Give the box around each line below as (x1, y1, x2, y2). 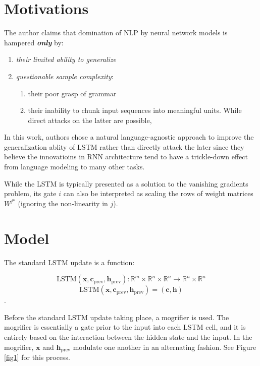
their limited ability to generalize (16, 54, 117, 65)
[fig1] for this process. (4, 351, 70, 362)
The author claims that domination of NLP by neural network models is (4, 27, 228, 38)
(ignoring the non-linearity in (18, 198, 108, 208)
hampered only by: (4, 37, 64, 47)
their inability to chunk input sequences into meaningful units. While (28, 105, 242, 115)
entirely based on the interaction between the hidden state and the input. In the (4, 331, 252, 342)
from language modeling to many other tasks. (4, 161, 145, 172)
